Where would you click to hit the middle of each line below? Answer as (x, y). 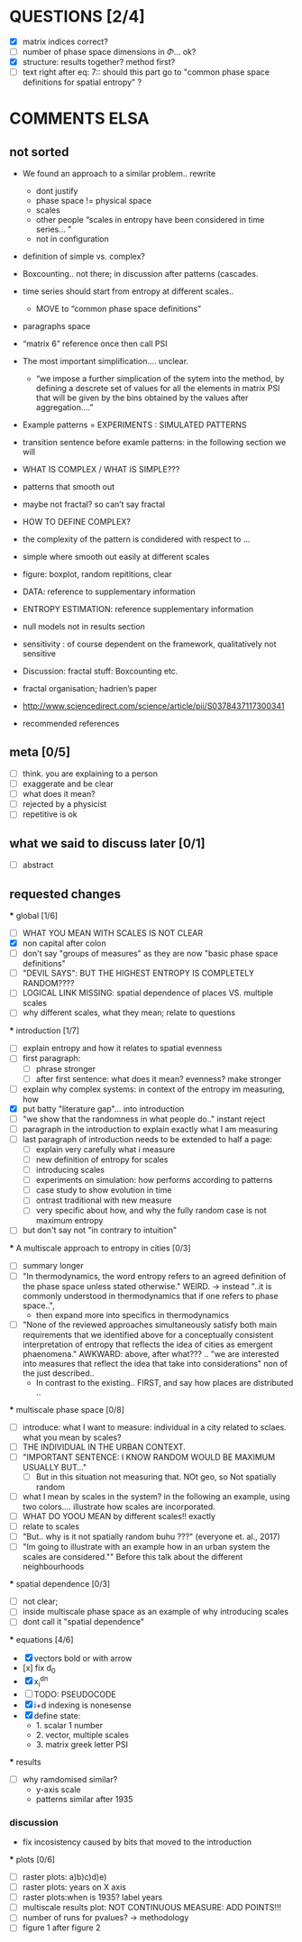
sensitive (39, 654)
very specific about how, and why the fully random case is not (151, 1211)
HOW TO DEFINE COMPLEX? (76, 522)
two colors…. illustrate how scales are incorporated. (119, 1507)
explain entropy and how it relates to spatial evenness (122, 1049)
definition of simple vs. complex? (84, 256)
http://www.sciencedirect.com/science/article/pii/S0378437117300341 (153, 706)
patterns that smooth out (69, 487)
